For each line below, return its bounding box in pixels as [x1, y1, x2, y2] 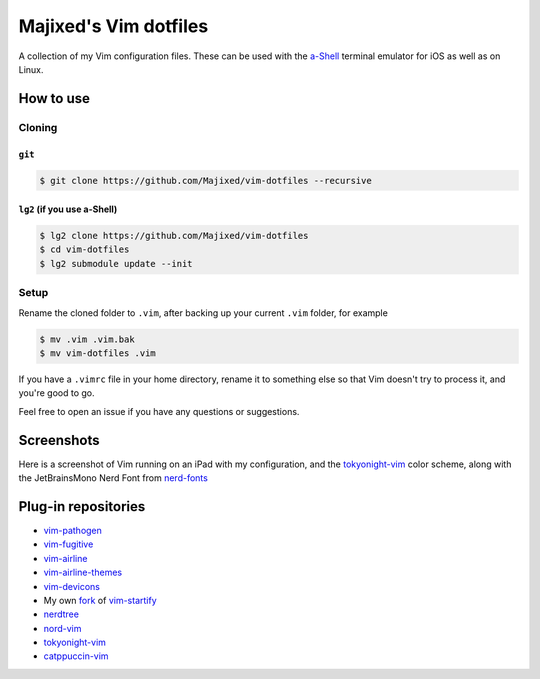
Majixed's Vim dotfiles [18, 15, 209, 37]
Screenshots [18, 431, 100, 449]
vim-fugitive [43, 538, 94, 550]
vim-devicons [43, 580, 100, 592]
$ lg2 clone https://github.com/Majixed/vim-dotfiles [39, 230, 309, 242]
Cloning [18, 120, 58, 134]
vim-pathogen [43, 524, 102, 536]
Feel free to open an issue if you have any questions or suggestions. [18, 405, 300, 417]
